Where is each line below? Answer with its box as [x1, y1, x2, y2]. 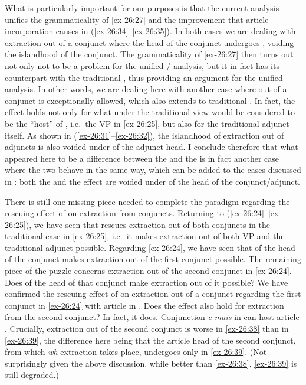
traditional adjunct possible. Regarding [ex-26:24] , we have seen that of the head [5, 241, 295, 253]
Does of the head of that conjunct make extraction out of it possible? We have [5, 276, 288, 288]
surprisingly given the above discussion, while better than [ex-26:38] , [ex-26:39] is [5, 357, 297, 369]
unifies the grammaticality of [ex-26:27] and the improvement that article [5, 13, 269, 25]
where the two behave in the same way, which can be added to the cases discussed [5, 164, 301, 176]
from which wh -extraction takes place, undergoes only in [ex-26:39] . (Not [5, 345, 267, 358]
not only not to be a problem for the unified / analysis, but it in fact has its [5, 59, 279, 71]
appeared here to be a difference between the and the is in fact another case [5, 152, 279, 164]
